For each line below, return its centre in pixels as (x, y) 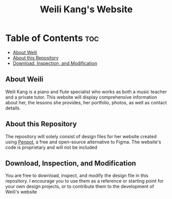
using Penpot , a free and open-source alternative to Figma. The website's (83, 142)
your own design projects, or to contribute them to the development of (80, 186)
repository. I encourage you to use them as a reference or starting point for (85, 181)
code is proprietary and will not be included (51, 147)
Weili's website (21, 192)
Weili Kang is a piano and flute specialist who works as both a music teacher (86, 92)
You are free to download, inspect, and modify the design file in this (77, 175)
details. (13, 108)
